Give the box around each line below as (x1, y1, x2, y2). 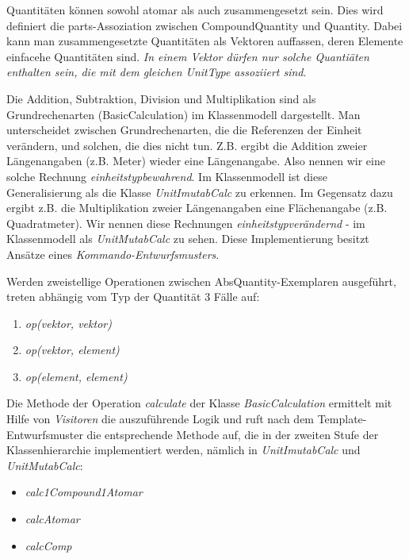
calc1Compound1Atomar (25, 484, 143, 500)
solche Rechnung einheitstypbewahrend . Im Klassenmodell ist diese (6, 168, 327, 184)
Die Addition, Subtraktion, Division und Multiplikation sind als (6, 90, 316, 106)
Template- (317, 411, 367, 427)
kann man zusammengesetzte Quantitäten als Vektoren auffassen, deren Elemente (6, 33, 403, 49)
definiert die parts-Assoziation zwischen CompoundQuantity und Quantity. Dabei (6, 17, 403, 33)
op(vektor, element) (25, 341, 120, 358)
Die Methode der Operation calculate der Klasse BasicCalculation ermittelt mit (6, 395, 392, 411)
